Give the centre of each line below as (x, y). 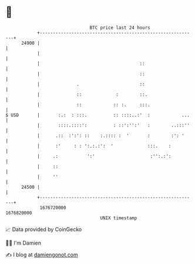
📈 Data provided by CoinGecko (44, 229)
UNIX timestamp (119, 218)
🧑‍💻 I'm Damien (23, 243)
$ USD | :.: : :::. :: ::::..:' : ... (98, 115)
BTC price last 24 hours (120, 28)
